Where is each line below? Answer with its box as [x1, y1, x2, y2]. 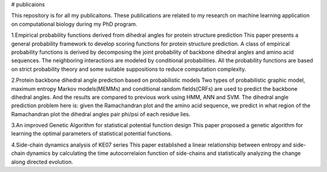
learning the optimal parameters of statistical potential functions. [11, 130, 173, 137]
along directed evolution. [11, 158, 73, 165]
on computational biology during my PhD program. [11, 20, 137, 27]
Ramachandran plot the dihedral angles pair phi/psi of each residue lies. [11, 110, 191, 117]
